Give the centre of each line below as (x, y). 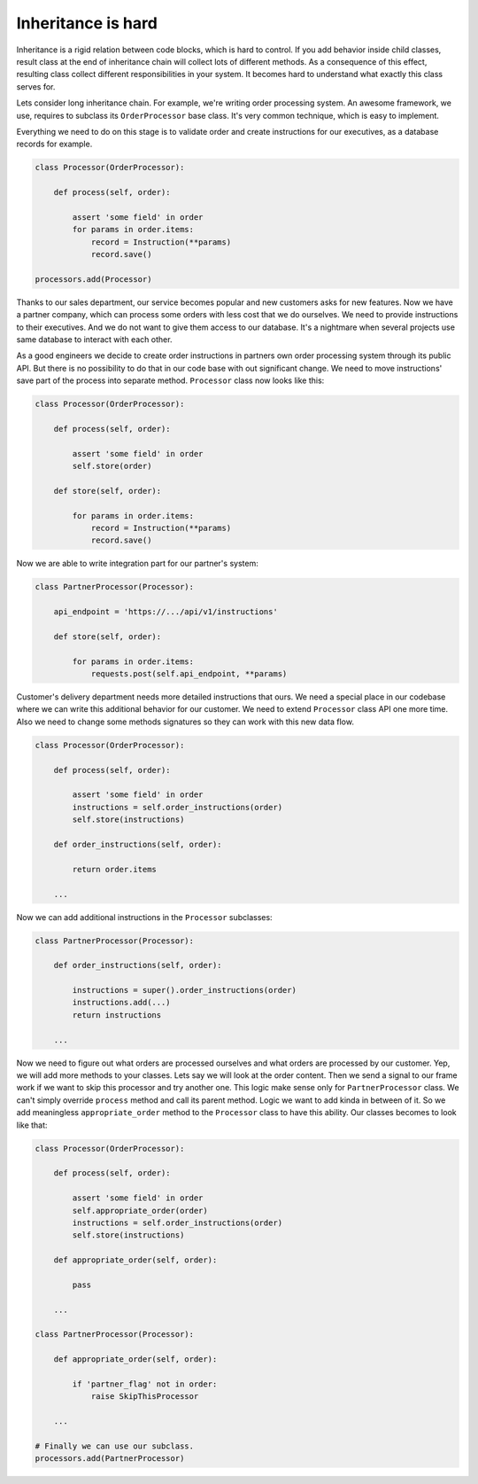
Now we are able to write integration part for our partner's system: (137, 564)
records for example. (54, 144)
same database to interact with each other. (94, 339)
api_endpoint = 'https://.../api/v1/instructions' (166, 612)
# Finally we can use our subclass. (115, 1446)
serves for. (36, 86)
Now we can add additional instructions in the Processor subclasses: (145, 917)
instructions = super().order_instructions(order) (184, 990)
